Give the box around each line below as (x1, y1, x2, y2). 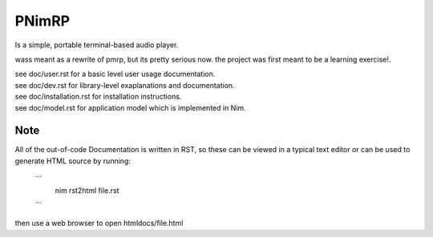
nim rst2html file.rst (55, 185, 119, 195)
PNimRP (14, 12, 71, 30)
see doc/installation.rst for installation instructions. (14, 92, 182, 102)
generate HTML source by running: (14, 156, 132, 166)
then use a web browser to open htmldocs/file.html (14, 219, 184, 228)
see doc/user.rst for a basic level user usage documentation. (14, 69, 216, 79)
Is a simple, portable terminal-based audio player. (14, 40, 179, 50)
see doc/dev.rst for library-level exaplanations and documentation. (14, 80, 236, 90)
